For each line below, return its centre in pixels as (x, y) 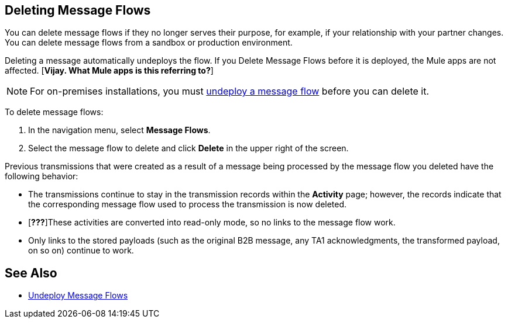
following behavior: (42, 176)
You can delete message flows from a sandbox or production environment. (149, 43)
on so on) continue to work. (81, 251)
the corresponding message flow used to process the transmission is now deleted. (188, 204)
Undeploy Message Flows (78, 296)
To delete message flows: (54, 112)
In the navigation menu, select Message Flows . (119, 130)
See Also (31, 273)
